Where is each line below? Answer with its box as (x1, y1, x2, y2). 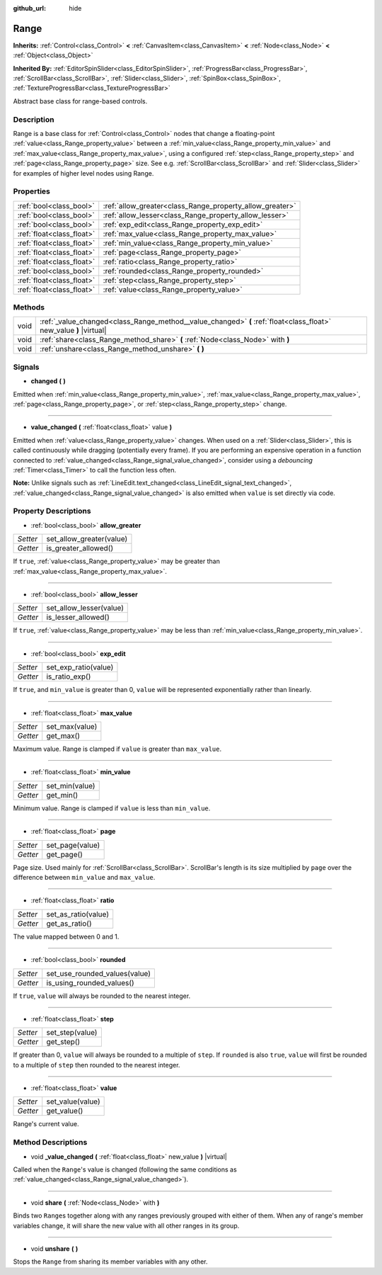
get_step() (46, 1037, 81, 1047)
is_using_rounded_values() (46, 977, 134, 987)
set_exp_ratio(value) (46, 662, 114, 672)
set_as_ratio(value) (46, 909, 110, 919)
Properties (13, 186, 51, 196)
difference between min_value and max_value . (13, 873, 156, 881)
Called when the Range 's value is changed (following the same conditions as (13, 1165, 237, 1174)
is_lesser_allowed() (46, 613, 110, 623)
